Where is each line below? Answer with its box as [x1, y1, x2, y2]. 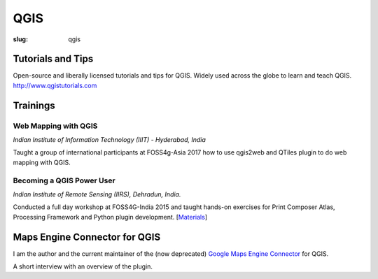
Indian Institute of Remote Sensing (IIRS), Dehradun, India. [13, 189, 181, 199]
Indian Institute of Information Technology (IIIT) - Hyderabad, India [13, 136, 206, 143]
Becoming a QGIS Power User [13, 176, 115, 185]
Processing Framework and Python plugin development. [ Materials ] [13, 213, 208, 221]
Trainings [13, 99, 55, 111]
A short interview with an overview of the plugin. [13, 262, 153, 271]
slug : [13, 35, 28, 43]
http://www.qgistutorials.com [13, 81, 97, 90]
